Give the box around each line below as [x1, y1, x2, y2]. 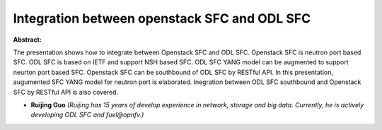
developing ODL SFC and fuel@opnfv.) [30, 110, 144, 119]
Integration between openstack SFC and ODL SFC [13, 11, 311, 26]
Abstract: [13, 35, 42, 44]
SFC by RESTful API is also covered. [13, 88, 119, 96]
